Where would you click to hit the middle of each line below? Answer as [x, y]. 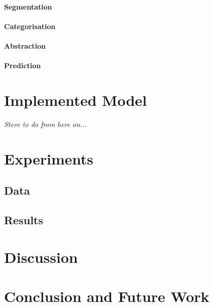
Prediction [23, 65]
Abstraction [25, 45]
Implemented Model [76, 100]
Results [24, 220]
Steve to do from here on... [45, 124]
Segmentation [28, 6]
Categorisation [30, 26]
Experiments [49, 158]
